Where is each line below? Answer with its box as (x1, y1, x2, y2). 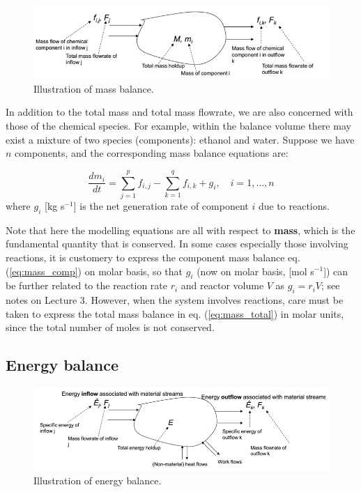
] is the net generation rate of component (73, 198, 249, 213)
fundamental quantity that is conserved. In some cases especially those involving (6, 236, 348, 251)
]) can (323, 263, 348, 278)
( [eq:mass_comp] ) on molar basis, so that (6, 263, 183, 278)
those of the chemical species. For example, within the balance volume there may (6, 118, 351, 133)
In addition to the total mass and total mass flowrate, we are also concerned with (6, 105, 353, 119)
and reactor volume (180, 278, 264, 293)
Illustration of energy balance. (33, 473, 162, 488)
